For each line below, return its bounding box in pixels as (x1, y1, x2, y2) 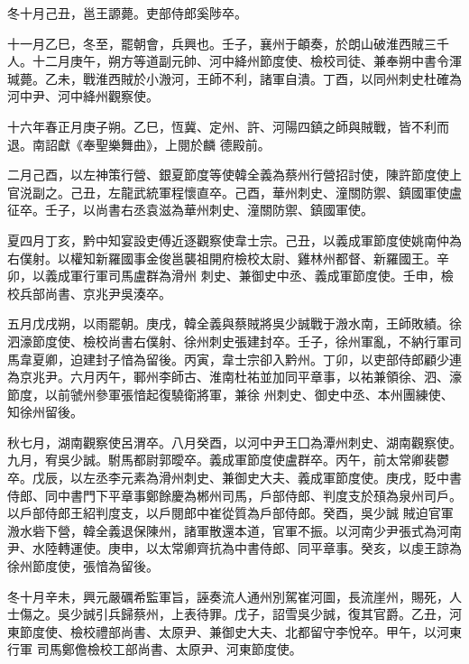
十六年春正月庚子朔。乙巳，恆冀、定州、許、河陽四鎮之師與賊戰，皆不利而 (7, 116, 449, 135)
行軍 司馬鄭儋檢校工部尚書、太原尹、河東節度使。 (7, 640, 302, 659)
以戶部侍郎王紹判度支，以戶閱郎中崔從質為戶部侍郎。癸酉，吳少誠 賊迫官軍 (7, 503, 454, 522)
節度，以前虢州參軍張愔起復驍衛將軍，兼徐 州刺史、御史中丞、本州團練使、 (7, 384, 454, 403)
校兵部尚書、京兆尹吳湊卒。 (7, 283, 171, 302)
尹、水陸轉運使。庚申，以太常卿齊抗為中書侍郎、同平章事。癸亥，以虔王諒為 (7, 539, 462, 558)
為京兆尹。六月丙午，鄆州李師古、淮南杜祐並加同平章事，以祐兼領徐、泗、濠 (7, 367, 462, 386)
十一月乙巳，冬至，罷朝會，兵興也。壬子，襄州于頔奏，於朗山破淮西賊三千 (7, 33, 449, 52)
